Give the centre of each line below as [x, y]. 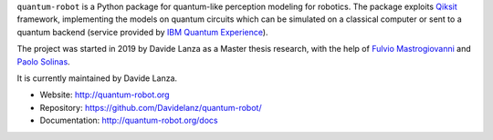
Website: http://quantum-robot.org [105, 95]
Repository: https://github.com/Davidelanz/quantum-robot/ [151, 107]
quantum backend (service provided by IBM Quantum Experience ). [142, 32]
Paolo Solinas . [43, 61]
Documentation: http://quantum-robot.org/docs [129, 120]
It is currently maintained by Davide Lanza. [97, 78]
